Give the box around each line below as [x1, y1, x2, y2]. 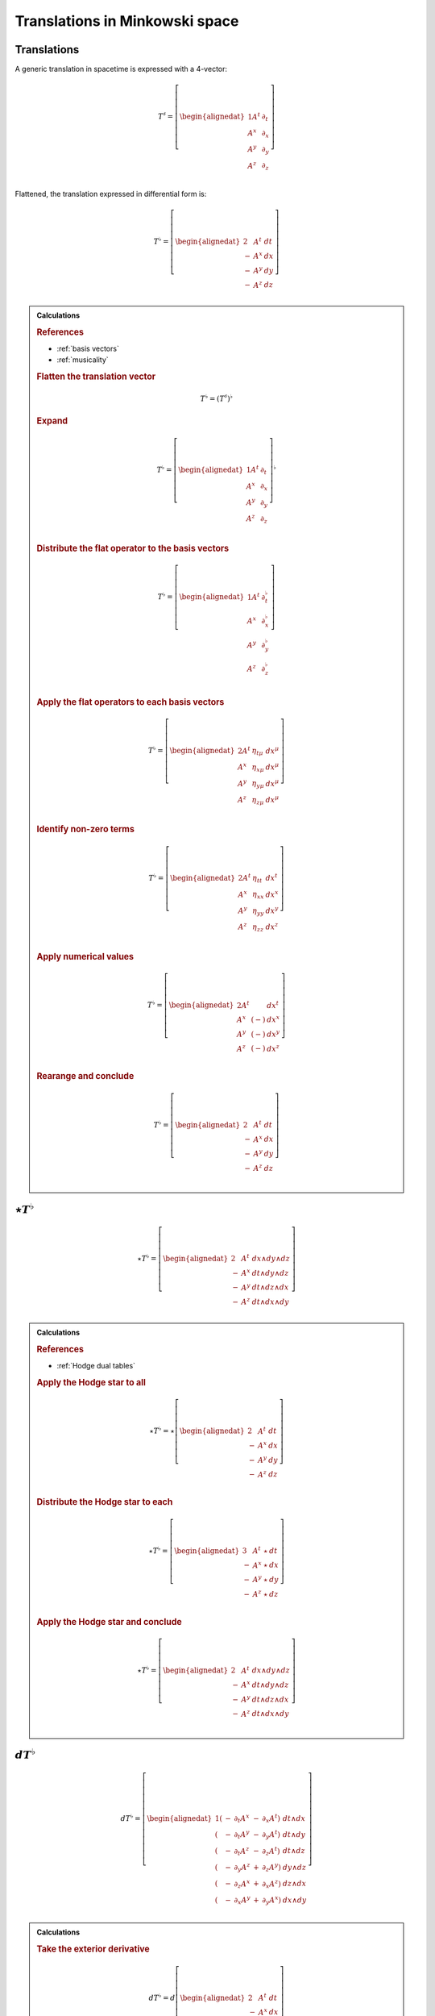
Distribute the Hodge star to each [36, 1497, 173, 1508]
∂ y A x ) [262, 1893, 282, 1906]
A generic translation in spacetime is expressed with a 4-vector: [14, 65, 228, 74]
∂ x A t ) [262, 1812, 281, 1825]
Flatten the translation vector [36, 371, 156, 382]
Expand [36, 415, 68, 427]
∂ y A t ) [262, 1829, 281, 1841]
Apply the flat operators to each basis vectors [36, 696, 225, 707]
